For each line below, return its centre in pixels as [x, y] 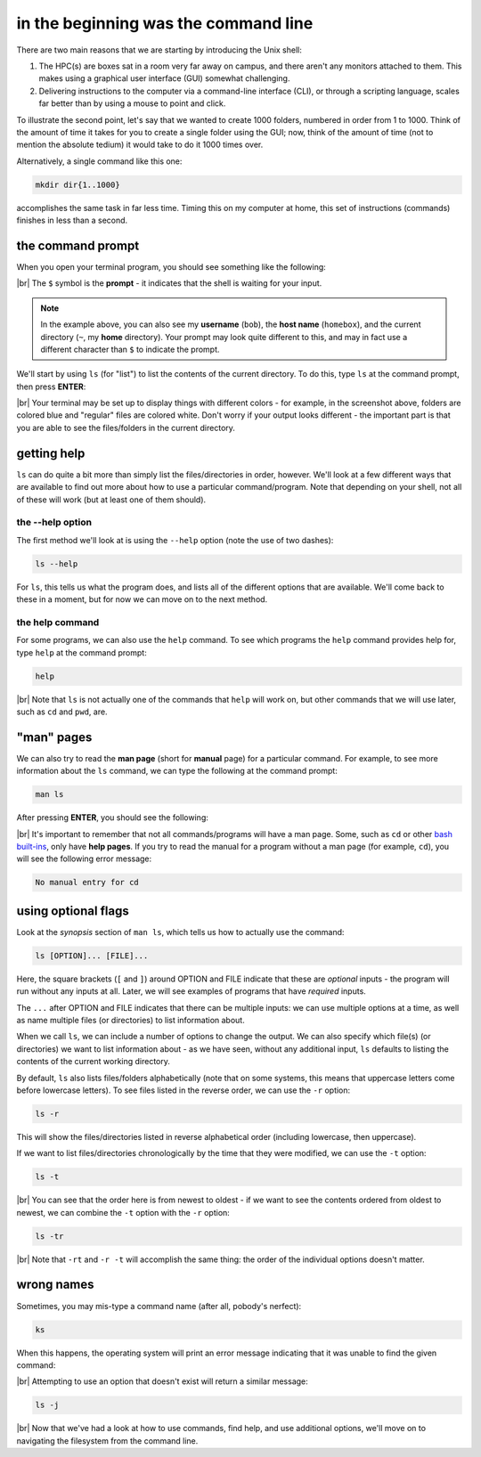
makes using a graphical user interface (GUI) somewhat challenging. [164, 78]
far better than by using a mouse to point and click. [132, 103]
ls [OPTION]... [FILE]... [92, 956]
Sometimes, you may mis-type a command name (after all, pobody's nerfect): [159, 1306]
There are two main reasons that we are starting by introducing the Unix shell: [159, 50]
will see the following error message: [84, 859]
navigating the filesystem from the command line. [107, 1441]
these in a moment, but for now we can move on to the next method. [142, 599]
